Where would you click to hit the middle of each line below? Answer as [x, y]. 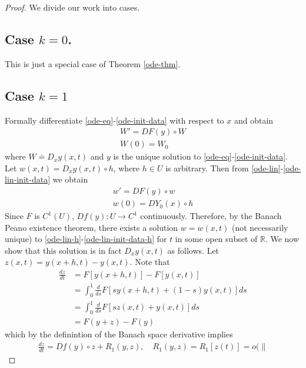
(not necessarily [260, 227]
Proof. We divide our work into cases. [72, 7]
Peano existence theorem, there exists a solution [92, 227]
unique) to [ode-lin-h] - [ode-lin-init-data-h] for [86, 239]
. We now [282, 239]
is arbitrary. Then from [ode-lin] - [224, 168]
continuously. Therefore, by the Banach [211, 216]
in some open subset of [216, 239]
